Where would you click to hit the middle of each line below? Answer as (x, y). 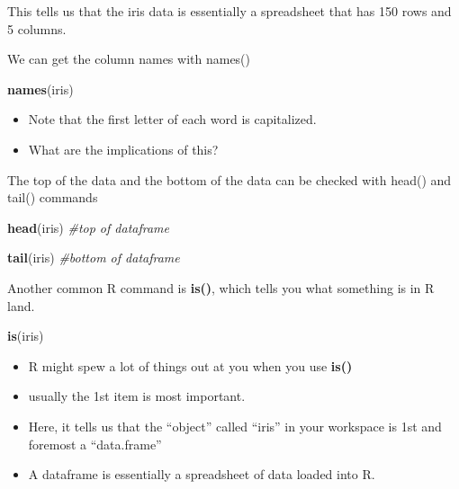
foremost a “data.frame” (95, 444)
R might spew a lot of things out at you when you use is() (190, 365)
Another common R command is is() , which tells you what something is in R (221, 287)
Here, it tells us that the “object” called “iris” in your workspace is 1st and (235, 426)
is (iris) (26, 336)
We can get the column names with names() (129, 59)
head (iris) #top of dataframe (88, 227)
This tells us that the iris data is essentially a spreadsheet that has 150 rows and (229, 11)
